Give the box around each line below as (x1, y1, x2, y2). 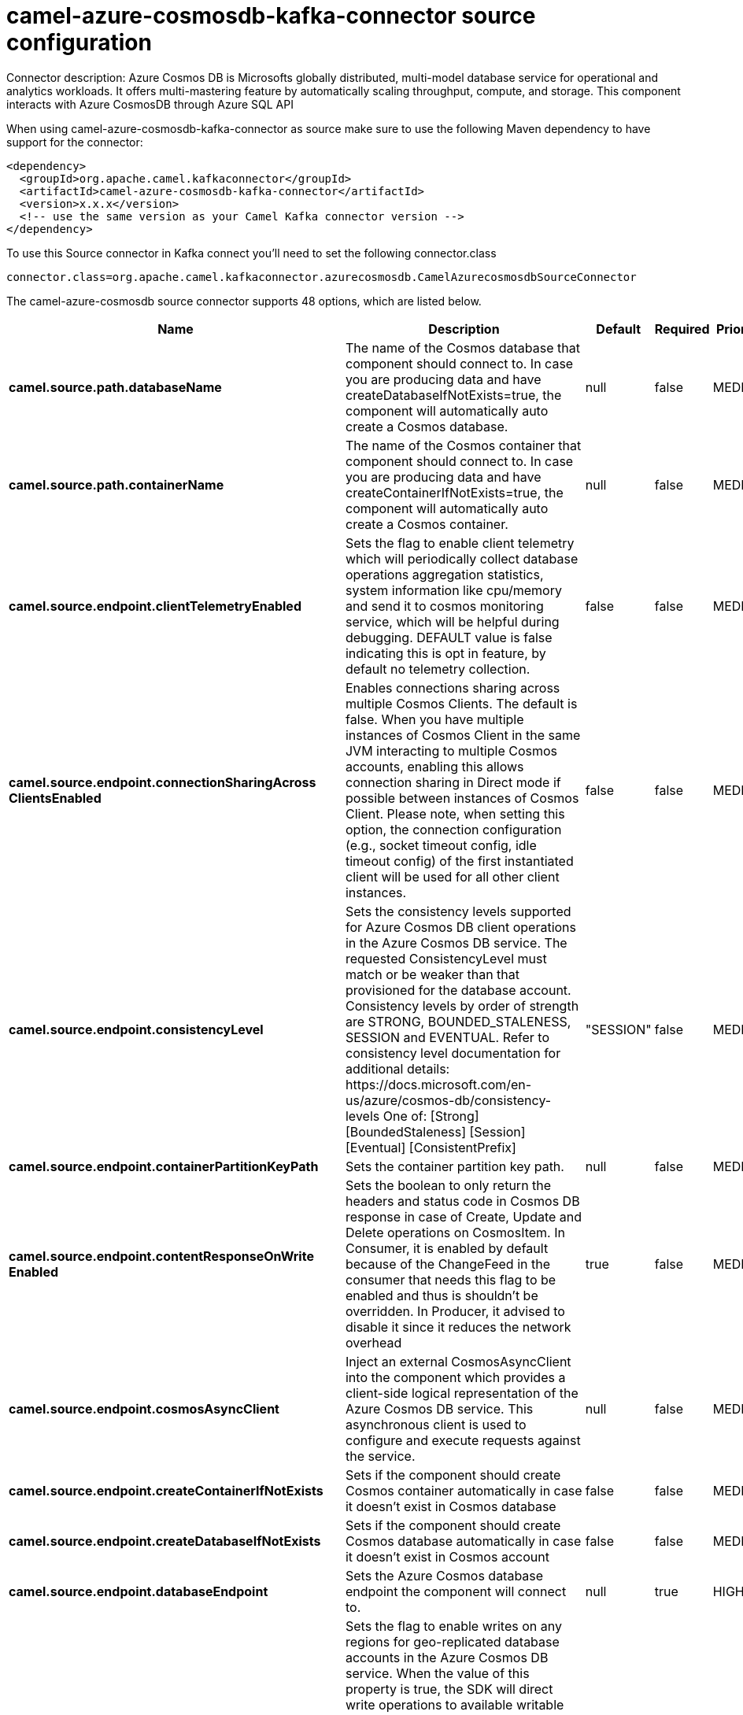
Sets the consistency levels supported (345, 903, 571, 919)
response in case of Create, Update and (345, 1208, 582, 1225)
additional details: (345, 1060, 450, 1077)
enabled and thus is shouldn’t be (345, 1287, 538, 1303)
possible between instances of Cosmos (345, 789, 579, 806)
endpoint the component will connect (345, 1583, 567, 1599)
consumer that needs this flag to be (345, 1271, 556, 1288)
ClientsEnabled (9, 789, 102, 806)
